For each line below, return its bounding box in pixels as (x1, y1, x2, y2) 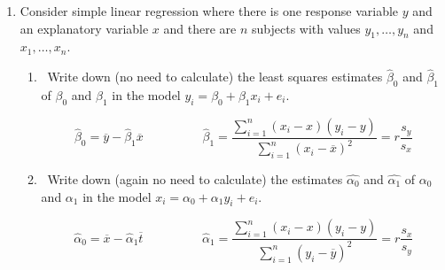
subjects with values (252, 19, 361, 37)
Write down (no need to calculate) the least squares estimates (47, 67, 383, 86)
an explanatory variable (20, 19, 149, 37)
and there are (163, 19, 237, 37)
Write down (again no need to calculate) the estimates (47, 169, 343, 188)
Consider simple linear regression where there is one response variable (20, 2, 399, 19)
